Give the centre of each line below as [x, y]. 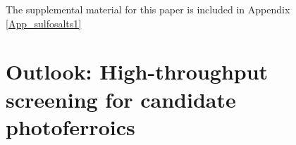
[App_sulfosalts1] [44, 23]
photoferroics [70, 126]
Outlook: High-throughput [137, 71]
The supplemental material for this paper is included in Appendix [148, 9]
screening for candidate [121, 99]
